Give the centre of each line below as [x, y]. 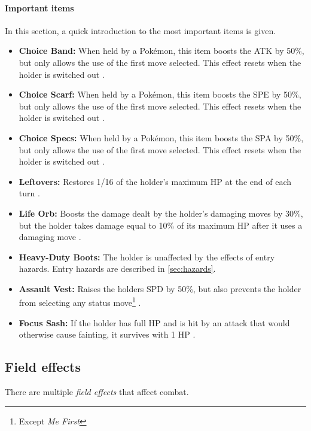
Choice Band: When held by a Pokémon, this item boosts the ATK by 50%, [161, 51]
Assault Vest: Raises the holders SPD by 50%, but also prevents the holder [160, 288]
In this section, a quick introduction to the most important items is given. [141, 30]
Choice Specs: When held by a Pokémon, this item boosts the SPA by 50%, [161, 137]
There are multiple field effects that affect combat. [97, 392]
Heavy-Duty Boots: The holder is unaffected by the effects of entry [147, 257]
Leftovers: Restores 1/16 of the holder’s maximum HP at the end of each [155, 181]
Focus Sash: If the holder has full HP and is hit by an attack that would [154, 322]
